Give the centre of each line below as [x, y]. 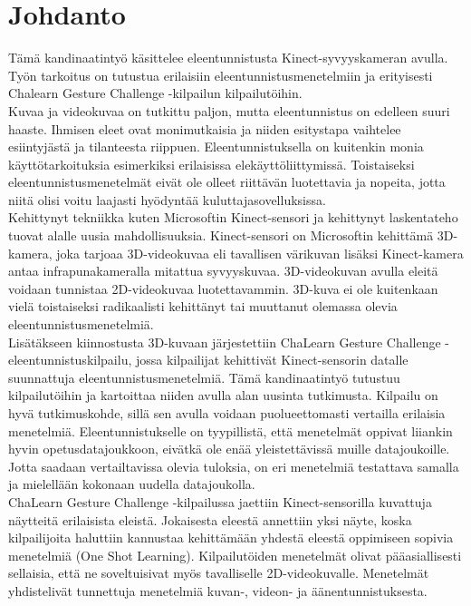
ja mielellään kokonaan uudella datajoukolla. [132, 484]
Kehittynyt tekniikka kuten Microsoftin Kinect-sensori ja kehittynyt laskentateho [233, 217]
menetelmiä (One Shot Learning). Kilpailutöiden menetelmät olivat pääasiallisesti [235, 555]
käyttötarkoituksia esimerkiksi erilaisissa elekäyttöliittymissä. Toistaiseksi [211, 164]
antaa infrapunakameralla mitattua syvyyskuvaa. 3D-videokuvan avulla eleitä [223, 271]
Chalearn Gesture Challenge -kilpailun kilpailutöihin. [155, 93]
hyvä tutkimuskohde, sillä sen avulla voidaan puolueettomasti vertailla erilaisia [227, 413]
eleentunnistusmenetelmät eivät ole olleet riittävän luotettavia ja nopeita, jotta [227, 182]
